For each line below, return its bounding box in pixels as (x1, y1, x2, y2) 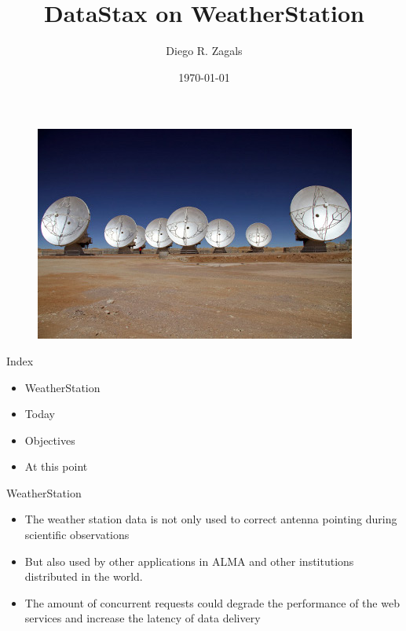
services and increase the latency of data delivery (24, 610, 261, 626)
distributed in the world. (24, 568, 143, 585)
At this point (24, 458, 88, 475)
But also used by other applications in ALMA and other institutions (24, 552, 354, 569)
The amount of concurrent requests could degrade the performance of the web (24, 594, 400, 611)
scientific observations (24, 526, 130, 543)
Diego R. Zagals (166, 42, 243, 59)
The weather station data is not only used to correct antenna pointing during (24, 511, 397, 527)
